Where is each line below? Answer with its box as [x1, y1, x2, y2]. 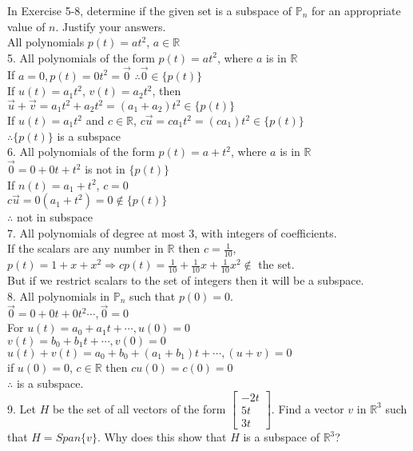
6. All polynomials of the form [7, 143, 155, 160]
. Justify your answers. [55, 18, 166, 34]
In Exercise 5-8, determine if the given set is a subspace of [7, 2, 292, 18]
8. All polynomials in [7, 287, 110, 304]
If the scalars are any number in [7, 240, 164, 257]
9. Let [7, 400, 36, 417]
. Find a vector [271, 400, 344, 417]
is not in [85, 161, 125, 177]
